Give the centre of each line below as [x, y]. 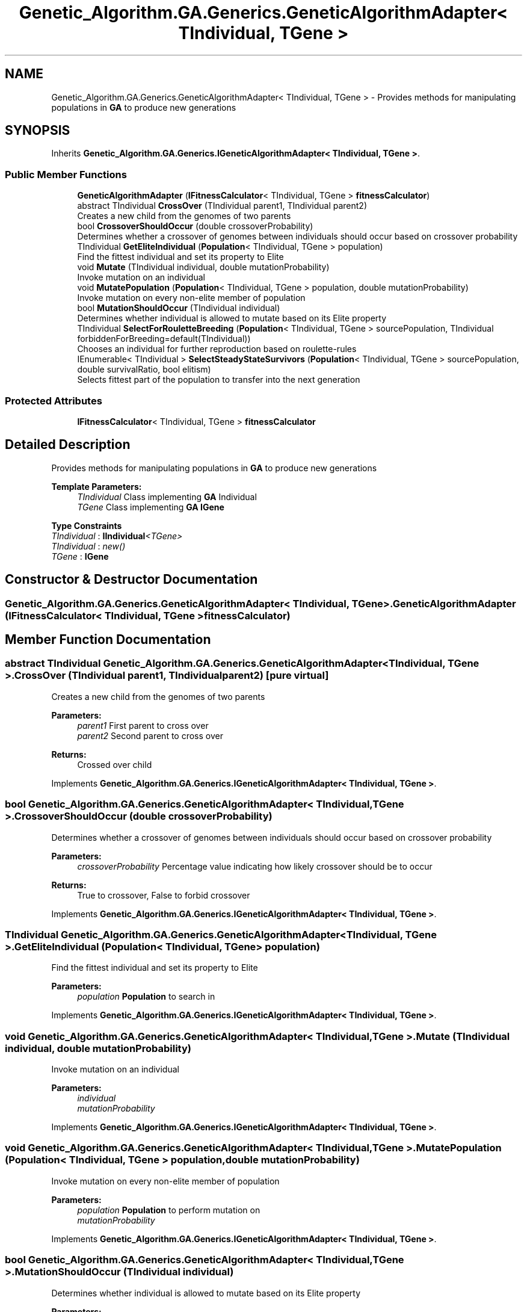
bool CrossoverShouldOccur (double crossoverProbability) [195, 226]
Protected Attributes [54, 401]
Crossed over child [115, 764]
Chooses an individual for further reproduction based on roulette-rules [217, 349]
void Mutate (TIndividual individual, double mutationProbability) [203, 267]
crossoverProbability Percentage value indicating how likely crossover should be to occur [255, 866]
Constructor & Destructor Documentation [131, 580]
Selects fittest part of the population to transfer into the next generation [219, 380]
